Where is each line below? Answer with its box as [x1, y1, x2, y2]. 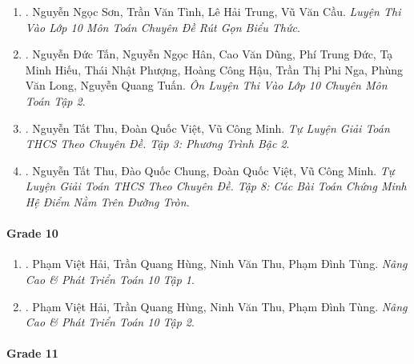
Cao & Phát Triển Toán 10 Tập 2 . [25, 314, 195, 330]
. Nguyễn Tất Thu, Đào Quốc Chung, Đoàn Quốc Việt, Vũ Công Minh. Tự [25, 162, 395, 178]
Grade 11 [6, 345, 58, 362]
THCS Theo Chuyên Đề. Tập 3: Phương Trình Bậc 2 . [25, 135, 290, 152]
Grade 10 [6, 225, 58, 242]
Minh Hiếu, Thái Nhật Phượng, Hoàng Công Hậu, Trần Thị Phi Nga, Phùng [25, 61, 404, 78]
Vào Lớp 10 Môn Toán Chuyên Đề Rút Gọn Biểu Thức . [25, 18, 300, 35]
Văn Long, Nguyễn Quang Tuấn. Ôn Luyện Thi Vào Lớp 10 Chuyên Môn [25, 77, 388, 94]
